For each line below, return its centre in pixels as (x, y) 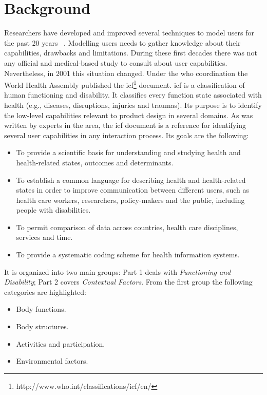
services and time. (44, 237)
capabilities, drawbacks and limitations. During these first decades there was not (131, 53)
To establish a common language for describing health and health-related (131, 180)
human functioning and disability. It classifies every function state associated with (133, 95)
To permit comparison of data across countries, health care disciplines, (127, 227)
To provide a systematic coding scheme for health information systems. (128, 255)
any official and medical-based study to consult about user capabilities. (116, 62)
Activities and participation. (61, 343)
